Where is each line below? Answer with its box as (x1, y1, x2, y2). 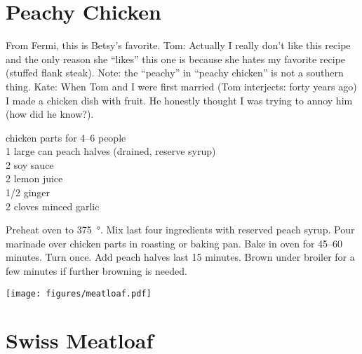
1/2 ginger (6, 185, 51, 200)
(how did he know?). (6, 107, 94, 121)
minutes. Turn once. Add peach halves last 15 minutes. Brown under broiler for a (6, 250, 355, 264)
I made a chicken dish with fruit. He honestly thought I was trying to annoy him (6, 93, 353, 107)
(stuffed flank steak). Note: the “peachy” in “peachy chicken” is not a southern (6, 65, 344, 80)
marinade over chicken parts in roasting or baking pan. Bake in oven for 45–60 (6, 236, 343, 250)
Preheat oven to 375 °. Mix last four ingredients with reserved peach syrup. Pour (6, 222, 355, 237)
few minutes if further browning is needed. (6, 264, 187, 278)
